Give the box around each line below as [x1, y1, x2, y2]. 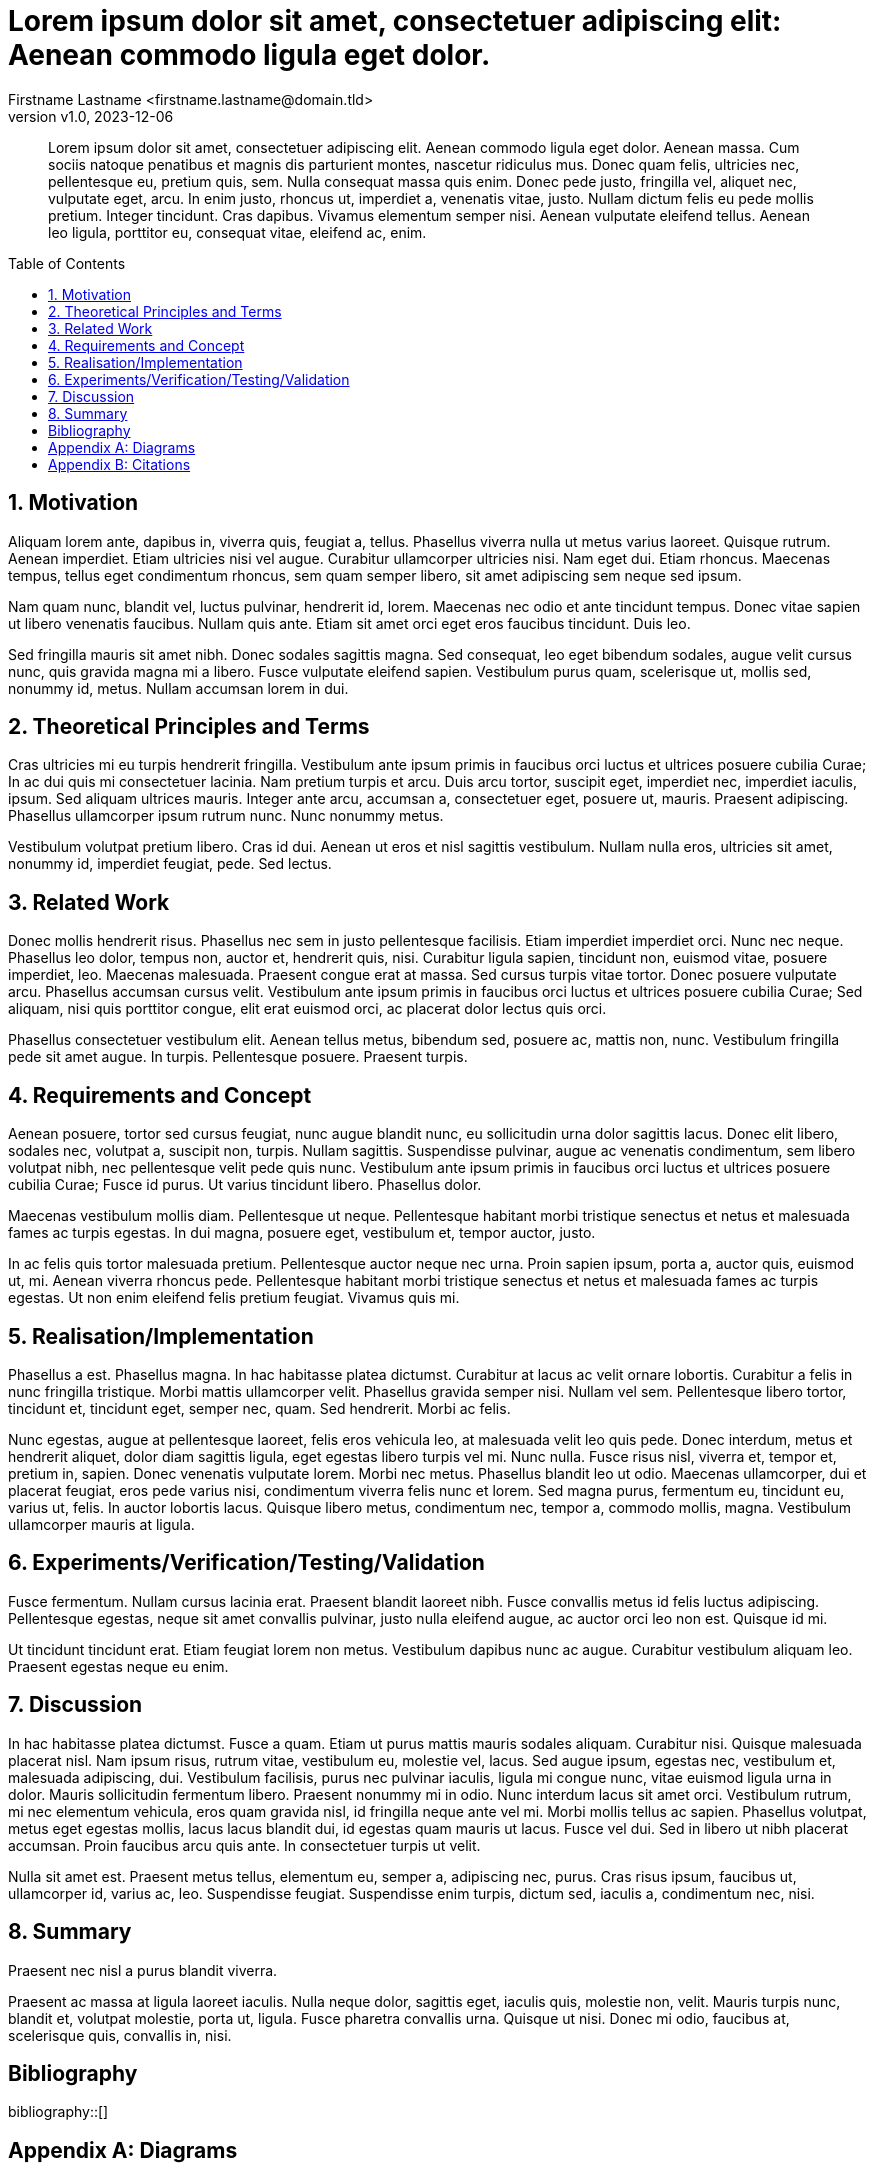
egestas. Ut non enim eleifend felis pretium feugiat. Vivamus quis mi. [8, 1289, 460, 1307]
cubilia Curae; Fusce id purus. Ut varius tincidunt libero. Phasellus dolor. [8, 1176, 482, 1194]
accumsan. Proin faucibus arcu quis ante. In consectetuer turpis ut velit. [8, 1836, 481, 1854]
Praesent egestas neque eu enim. [8, 1657, 229, 1675]
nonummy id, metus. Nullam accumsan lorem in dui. [8, 679, 349, 697]
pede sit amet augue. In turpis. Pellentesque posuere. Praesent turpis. [8, 1048, 468, 1066]
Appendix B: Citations [48, 455, 191, 473]
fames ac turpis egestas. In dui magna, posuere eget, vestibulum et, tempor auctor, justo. [8, 1224, 596, 1242]
